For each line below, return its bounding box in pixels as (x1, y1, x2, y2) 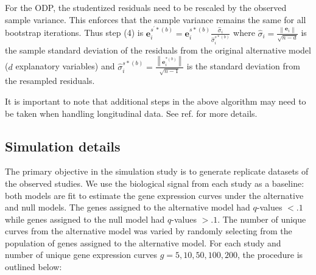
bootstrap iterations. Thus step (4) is (5, 26, 144, 39)
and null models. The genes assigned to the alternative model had (5, 201, 250, 214)
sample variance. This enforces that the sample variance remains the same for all (5, 13, 306, 26)
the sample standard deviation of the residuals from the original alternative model (5, 43, 311, 56)
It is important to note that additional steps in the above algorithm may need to (5, 94, 306, 107)
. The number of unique (217, 212, 306, 225)
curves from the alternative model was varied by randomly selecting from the (5, 225, 292, 237)
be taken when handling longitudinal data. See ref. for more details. (5, 106, 258, 119)
